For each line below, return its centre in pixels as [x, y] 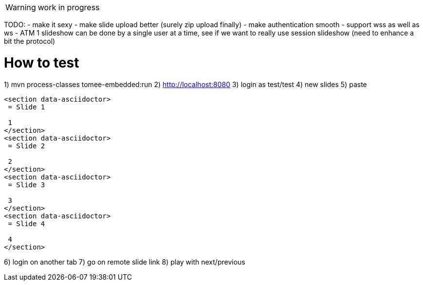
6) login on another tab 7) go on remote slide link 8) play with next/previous [125, 262]
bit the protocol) [30, 41]
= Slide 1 [27, 107]
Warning [21, 7]
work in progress [69, 7]
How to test [42, 62]
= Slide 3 [27, 185]
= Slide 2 [27, 146]
